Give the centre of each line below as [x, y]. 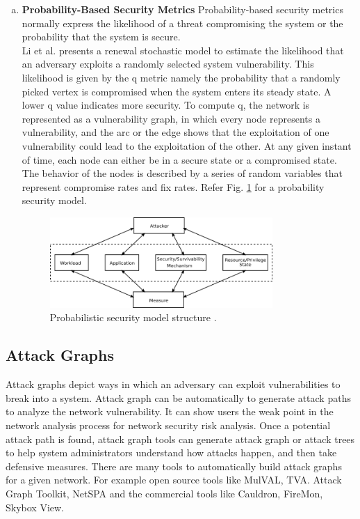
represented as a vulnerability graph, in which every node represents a [171, 118]
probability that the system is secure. [101, 37]
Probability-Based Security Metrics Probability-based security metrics [182, 9]
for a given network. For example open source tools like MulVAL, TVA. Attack [174, 480]
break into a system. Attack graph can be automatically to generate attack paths [178, 397]
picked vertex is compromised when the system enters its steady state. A [177, 91]
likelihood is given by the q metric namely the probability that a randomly [181, 77]
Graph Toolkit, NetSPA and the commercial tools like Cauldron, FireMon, [164, 493]
